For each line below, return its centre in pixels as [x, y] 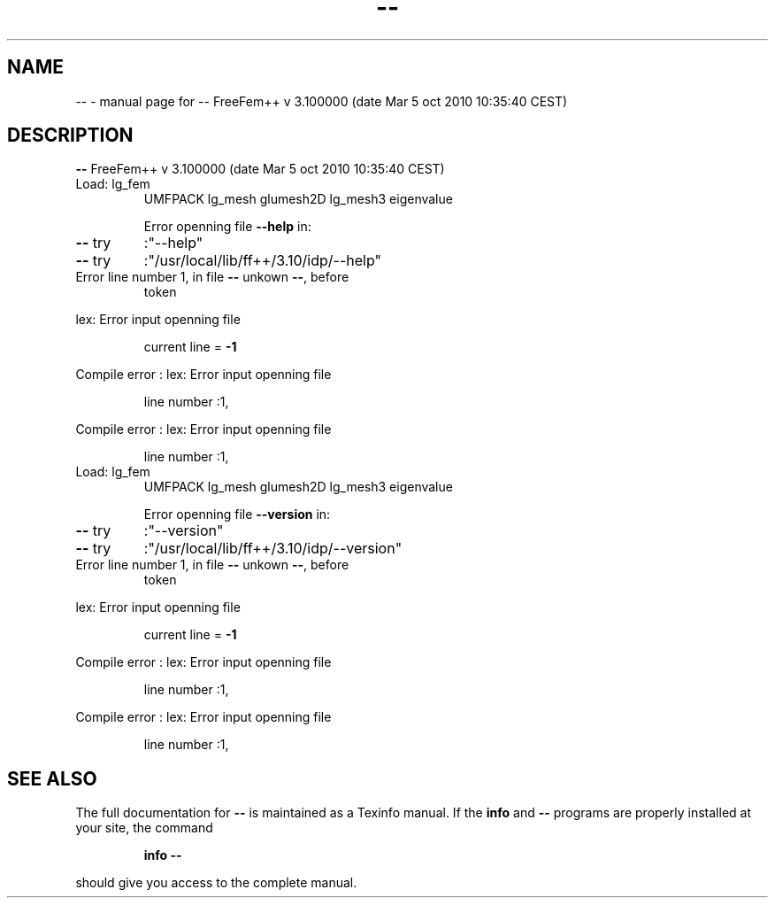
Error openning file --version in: [237, 514]
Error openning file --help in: [227, 227]
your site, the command [144, 828]
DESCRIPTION [70, 135]
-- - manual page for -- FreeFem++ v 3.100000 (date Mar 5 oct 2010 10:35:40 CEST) [322, 101]
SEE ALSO [52, 778]
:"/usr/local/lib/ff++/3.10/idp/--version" [273, 549]
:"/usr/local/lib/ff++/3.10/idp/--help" [262, 261]
